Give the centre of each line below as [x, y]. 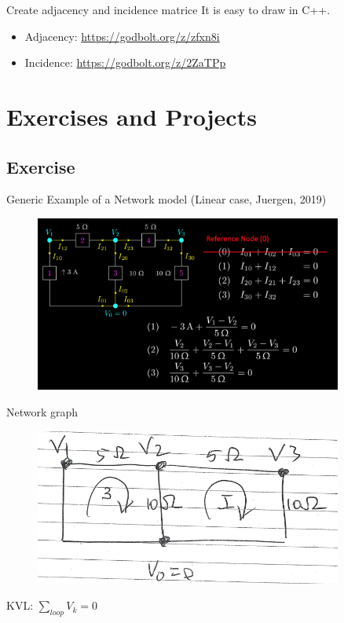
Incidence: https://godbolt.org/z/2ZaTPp [125, 62]
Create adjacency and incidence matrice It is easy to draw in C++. [168, 9]
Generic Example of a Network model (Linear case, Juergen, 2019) [167, 199]
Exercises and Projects [132, 116]
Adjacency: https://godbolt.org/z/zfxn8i [122, 36]
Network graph [42, 411]
